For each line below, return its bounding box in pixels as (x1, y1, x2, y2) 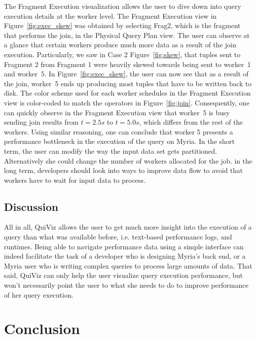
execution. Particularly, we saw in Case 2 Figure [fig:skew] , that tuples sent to (4, 49, 241, 59)
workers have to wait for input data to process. (4, 174, 146, 185)
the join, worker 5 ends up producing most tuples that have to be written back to (4, 78, 252, 88)
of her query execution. (4, 289, 73, 300)
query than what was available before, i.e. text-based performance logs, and (4, 232, 232, 242)
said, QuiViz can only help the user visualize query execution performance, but (4, 270, 243, 280)
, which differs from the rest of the (139, 117, 243, 127)
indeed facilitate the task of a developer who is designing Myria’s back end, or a (4, 251, 246, 261)
